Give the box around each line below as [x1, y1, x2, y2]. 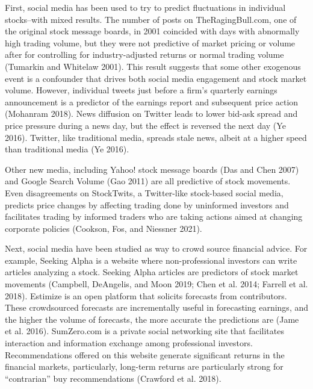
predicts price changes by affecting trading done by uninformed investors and [5, 198, 289, 211]
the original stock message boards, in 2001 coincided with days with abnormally [5, 25, 300, 37]
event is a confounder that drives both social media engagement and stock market [5, 72, 307, 84]
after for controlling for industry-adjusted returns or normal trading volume [5, 48, 284, 61]
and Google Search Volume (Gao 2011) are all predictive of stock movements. [5, 175, 291, 187]
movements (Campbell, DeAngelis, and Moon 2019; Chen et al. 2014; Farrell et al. [5, 278, 308, 290]
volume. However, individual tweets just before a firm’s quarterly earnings [5, 84, 277, 96]
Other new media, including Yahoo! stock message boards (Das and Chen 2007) [5, 163, 299, 175]
